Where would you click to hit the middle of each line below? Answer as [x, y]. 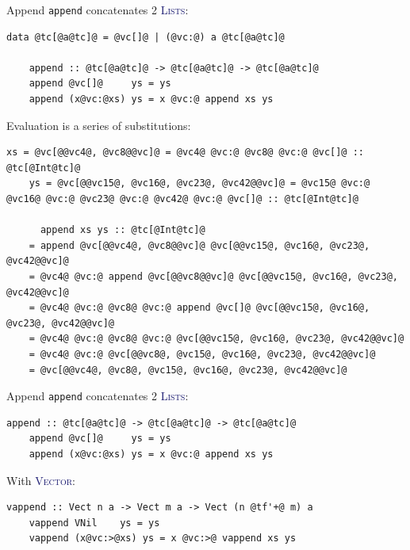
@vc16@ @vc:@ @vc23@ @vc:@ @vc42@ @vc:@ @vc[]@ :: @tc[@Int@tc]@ [182, 199]
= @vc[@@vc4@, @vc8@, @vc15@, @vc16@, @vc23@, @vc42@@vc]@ [188, 370]
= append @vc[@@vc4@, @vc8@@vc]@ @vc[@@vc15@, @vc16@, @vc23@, [199, 245]
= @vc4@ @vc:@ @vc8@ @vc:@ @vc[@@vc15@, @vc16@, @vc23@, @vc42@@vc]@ [216, 339]
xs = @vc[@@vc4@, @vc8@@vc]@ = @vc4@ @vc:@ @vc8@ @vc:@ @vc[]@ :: [186, 153]
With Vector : [41, 480]
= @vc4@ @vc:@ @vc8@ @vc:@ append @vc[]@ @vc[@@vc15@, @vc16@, [199, 308]
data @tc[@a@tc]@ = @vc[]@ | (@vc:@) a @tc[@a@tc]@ [146, 37]
